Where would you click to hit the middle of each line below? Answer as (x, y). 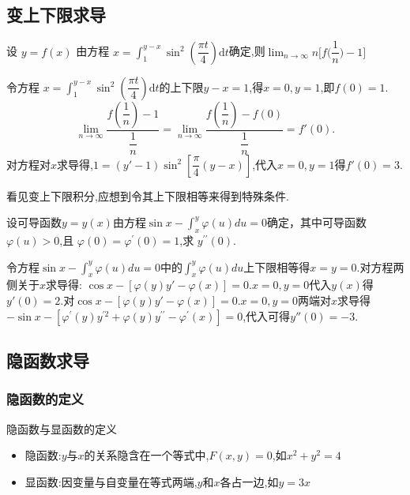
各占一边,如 (249, 481)
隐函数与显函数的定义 (62, 428)
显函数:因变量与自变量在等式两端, (111, 481)
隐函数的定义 (45, 399)
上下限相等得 (277, 266)
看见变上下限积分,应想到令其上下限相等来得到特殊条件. (148, 195)
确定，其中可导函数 (316, 222)
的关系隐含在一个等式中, (147, 455)
